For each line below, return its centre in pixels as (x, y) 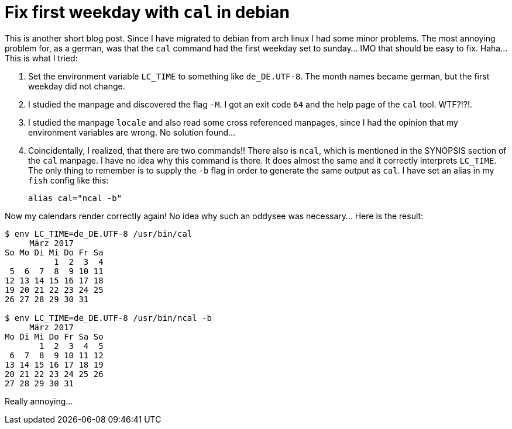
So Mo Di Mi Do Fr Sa (54, 252)
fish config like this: (68, 180)
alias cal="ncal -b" (75, 198)
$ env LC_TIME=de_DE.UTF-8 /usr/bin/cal (99, 233)
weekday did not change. (77, 86)
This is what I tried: (41, 58)
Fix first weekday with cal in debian (147, 12)
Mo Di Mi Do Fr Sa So (54, 336)
